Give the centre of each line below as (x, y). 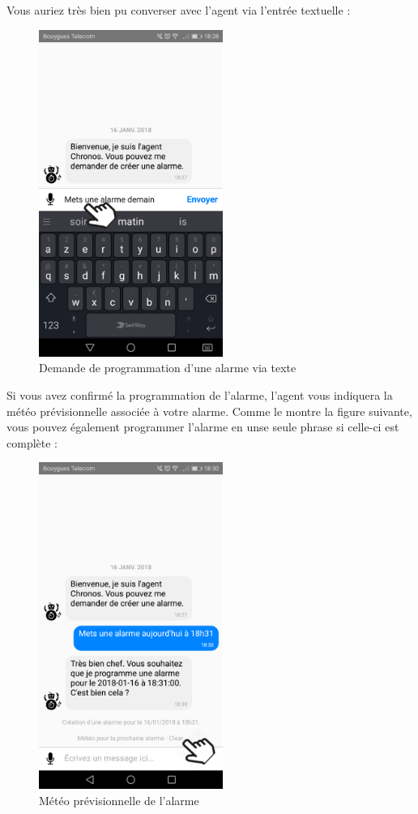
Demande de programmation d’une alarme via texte (168, 368)
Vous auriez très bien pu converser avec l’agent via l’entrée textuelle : (179, 10)
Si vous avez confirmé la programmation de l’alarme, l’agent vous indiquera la (200, 394)
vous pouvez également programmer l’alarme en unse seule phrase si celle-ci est (203, 427)
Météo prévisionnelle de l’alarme (119, 800)
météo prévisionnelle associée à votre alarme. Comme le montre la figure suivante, (209, 411)
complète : (32, 442)
